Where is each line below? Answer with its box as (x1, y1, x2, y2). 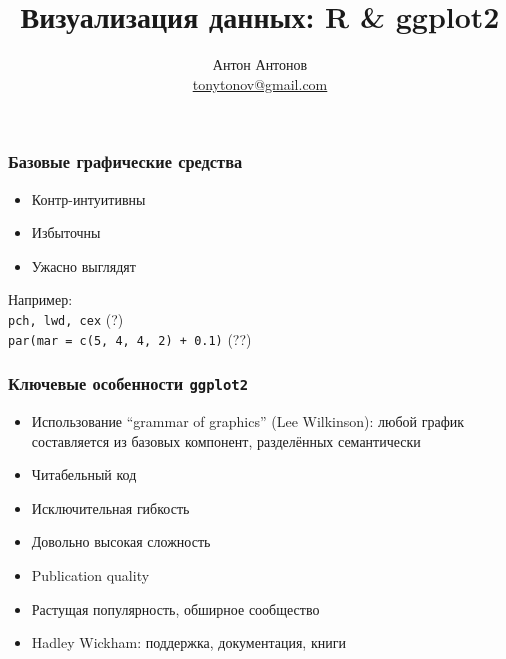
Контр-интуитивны (31, 188, 146, 209)
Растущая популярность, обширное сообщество (31, 598, 320, 619)
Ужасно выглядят (31, 255, 136, 276)
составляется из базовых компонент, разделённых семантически (31, 430, 421, 451)
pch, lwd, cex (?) (8, 308, 124, 329)
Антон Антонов (212, 54, 308, 75)
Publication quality (31, 565, 150, 586)
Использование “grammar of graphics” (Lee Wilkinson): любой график (31, 411, 465, 432)
